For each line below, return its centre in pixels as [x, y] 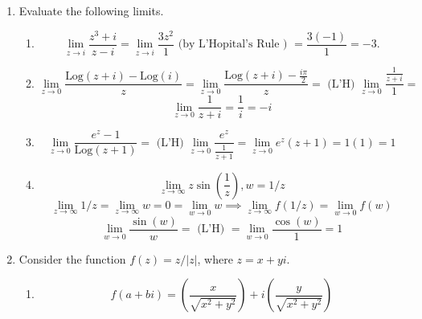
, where [215, 258]
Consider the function [72, 258]
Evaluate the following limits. [91, 10]
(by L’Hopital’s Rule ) [233, 45]
